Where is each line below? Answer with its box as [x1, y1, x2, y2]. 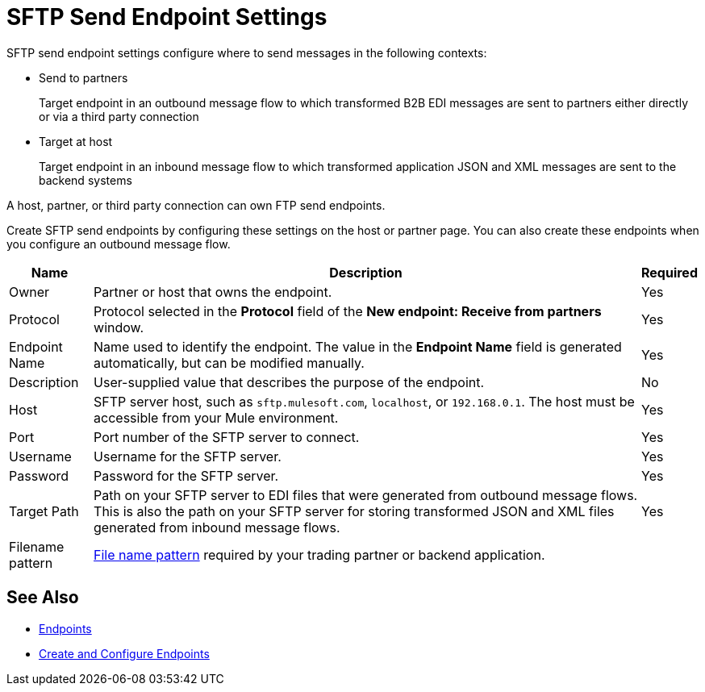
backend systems [39, 173, 132, 187]
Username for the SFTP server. [94, 448, 282, 465]
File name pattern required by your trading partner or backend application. [94, 546, 545, 563]
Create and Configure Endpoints [39, 646, 210, 661]
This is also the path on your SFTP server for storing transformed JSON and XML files [94, 502, 615, 519]
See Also [6, 587, 79, 608]
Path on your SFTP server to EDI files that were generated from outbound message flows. [94, 486, 638, 503]
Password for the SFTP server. [94, 467, 279, 484]
